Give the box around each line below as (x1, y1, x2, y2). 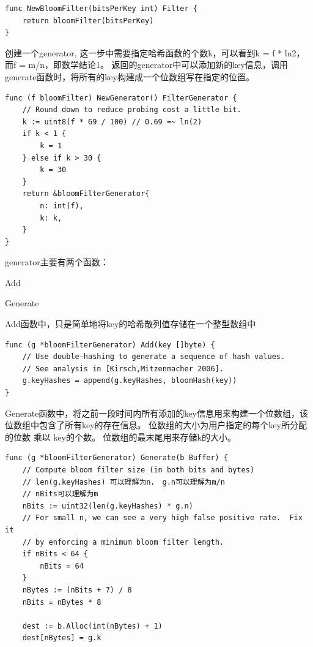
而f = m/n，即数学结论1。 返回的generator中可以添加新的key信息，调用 (5, 58, 288, 71)
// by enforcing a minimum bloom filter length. (22, 537, 224, 547)
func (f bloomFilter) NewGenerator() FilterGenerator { (5, 93, 237, 102)
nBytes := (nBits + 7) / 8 (22, 585, 132, 594)
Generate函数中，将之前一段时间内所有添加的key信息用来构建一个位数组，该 (5, 406, 308, 419)
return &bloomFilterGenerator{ (22, 189, 150, 199)
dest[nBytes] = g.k (22, 634, 101, 643)
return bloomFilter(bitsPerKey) (22, 16, 154, 25)
